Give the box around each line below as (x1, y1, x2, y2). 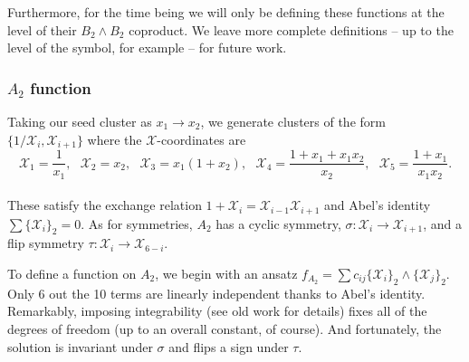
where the (87, 129, 142, 148)
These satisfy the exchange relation (7, 195, 202, 214)
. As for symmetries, (81, 214, 193, 233)
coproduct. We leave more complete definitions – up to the (129, 20, 454, 39)
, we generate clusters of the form (200, 112, 386, 130)
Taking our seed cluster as (7, 112, 152, 130)
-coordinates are (157, 129, 246, 148)
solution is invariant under (7, 337, 153, 356)
